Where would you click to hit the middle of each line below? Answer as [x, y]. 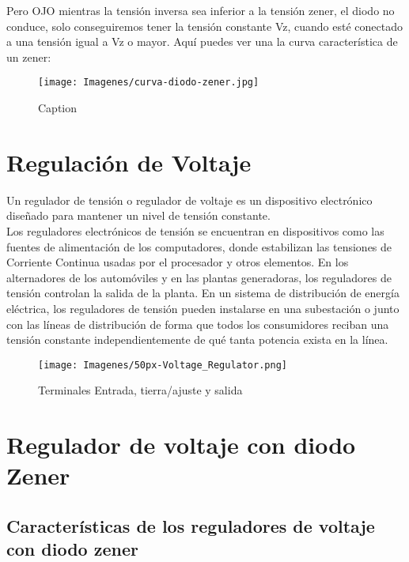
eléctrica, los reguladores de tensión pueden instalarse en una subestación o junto [203, 308]
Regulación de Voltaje [129, 162]
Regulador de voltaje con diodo [181, 445]
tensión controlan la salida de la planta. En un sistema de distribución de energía [203, 293]
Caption [58, 108]
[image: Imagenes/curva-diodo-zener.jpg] [149, 83]
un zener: [29, 57]
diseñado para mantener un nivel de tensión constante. [138, 215]
